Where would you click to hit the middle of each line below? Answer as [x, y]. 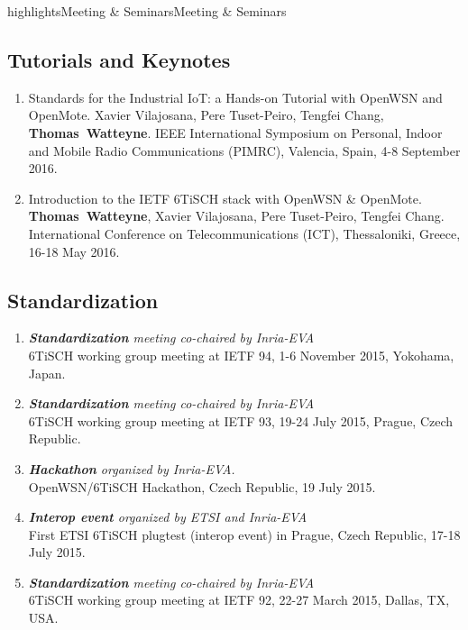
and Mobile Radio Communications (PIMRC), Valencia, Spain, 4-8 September [244, 150]
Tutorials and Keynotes [119, 59]
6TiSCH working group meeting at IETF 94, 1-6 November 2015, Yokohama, [241, 355]
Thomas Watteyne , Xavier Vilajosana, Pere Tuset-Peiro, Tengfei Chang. [236, 216]
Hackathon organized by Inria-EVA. [132, 468]
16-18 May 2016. [74, 251]
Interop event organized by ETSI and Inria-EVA [168, 517]
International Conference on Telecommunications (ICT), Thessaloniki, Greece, [244, 233]
